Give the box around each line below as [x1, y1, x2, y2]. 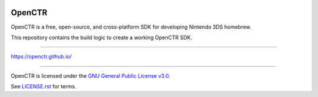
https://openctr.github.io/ [11, 53, 72, 60]
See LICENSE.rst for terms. [11, 83, 77, 90]
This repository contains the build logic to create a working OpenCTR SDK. [11, 34, 193, 41]
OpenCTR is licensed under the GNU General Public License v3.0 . [11, 72, 171, 79]
